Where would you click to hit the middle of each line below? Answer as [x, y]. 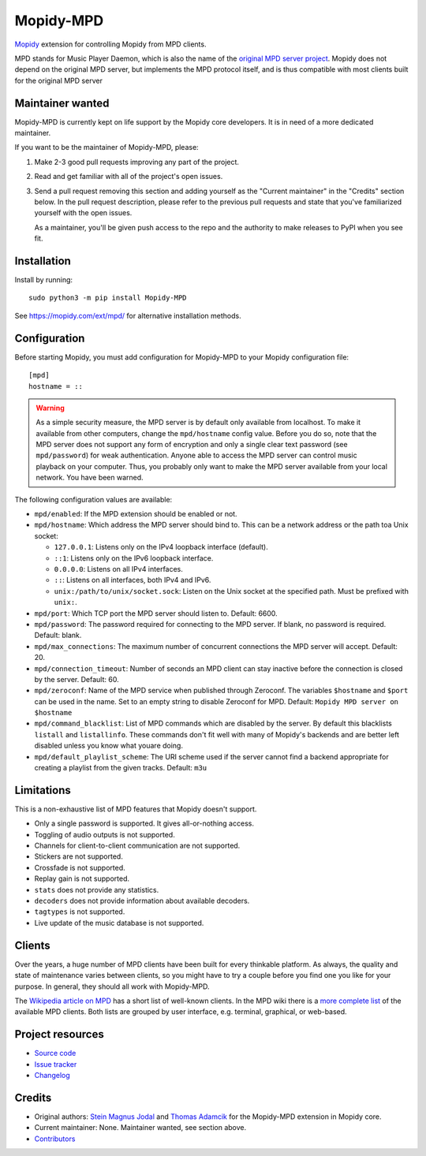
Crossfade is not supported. [80, 867]
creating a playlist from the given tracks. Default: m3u [121, 768]
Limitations [43, 790]
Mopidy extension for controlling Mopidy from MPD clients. [110, 44]
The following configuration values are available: [93, 499]
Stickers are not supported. [79, 856]
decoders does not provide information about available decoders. [142, 901]
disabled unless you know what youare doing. [108, 746]
